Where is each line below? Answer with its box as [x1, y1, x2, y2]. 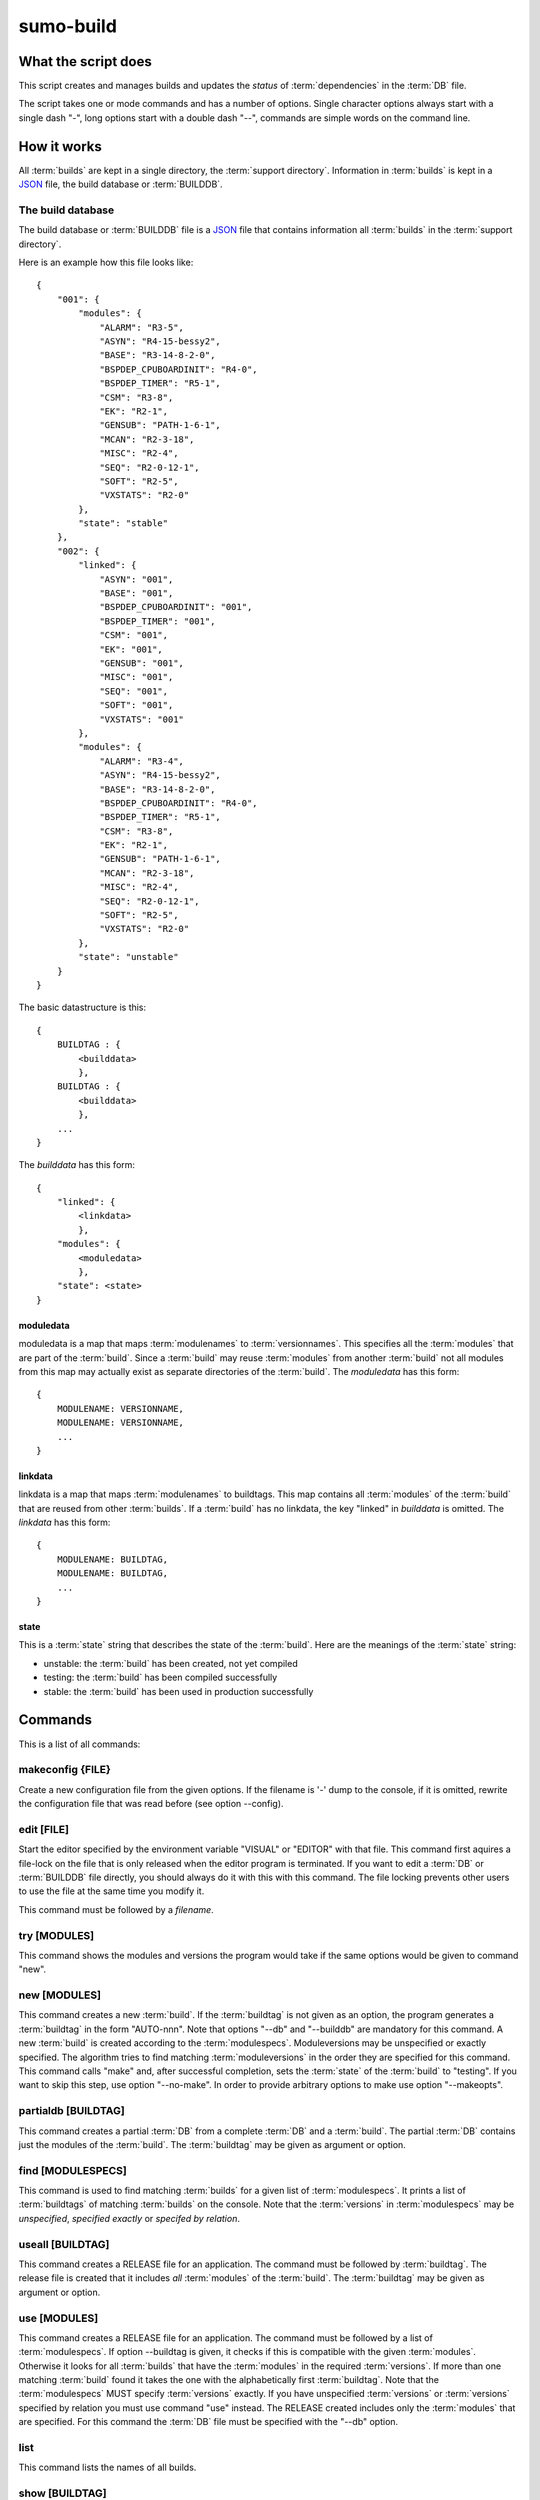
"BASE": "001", [99, 588, 174, 599]
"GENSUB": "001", [99, 658, 185, 669]
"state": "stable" [78, 518, 169, 529]
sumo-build [18, 15, 117, 37]
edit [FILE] [18, 1822, 70, 1836]
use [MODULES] [18, 2311, 99, 2325]
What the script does [18, 53, 152, 70]
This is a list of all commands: [18, 1738, 141, 1750]
